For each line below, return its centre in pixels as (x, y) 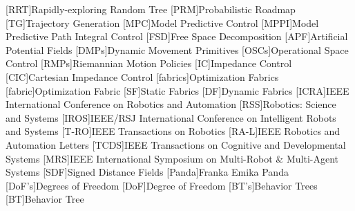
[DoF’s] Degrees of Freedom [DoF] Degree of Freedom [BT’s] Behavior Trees (162, 185)
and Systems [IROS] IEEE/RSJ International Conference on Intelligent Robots (171, 117)
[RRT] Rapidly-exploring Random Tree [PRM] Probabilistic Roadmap (151, 9)
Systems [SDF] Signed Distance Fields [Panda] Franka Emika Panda (147, 172)
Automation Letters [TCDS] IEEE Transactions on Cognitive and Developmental (176, 144)
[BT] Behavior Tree (45, 199)
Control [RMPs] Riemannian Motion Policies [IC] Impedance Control (149, 63)
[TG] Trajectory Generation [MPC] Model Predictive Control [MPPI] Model (162, 22)
